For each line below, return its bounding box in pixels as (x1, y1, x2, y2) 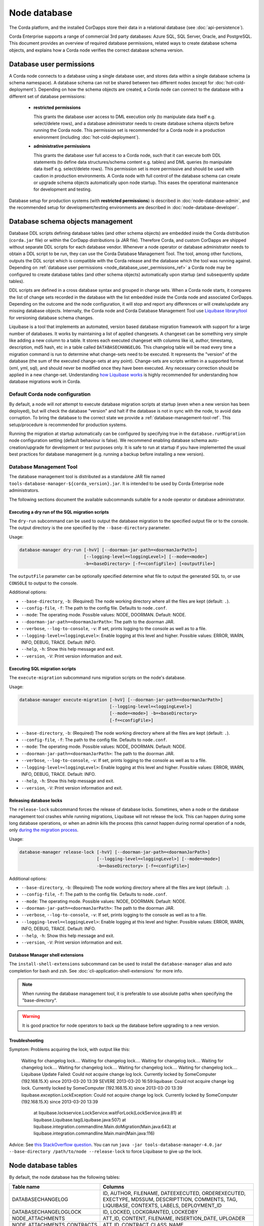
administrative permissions (33, 143, 90, 149)
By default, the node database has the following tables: (9, 1175, 120, 1180)
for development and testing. (33, 186, 92, 192)
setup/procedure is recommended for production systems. (9, 422, 127, 428)
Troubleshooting (9, 1037, 44, 1043)
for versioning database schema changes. (9, 314, 94, 321)
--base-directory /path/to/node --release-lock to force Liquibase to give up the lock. (9, 1149, 202, 1154)
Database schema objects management (9, 217, 133, 226)
